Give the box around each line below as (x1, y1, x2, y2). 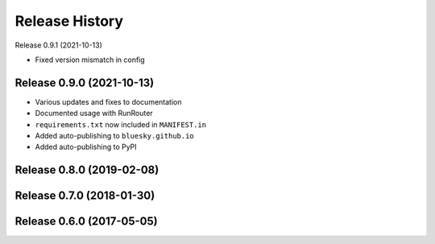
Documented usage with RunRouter (35, 109, 153, 118)
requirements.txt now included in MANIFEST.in (35, 119, 207, 129)
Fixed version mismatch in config (35, 55, 145, 64)
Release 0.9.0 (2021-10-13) (14, 76, 155, 89)
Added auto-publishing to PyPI (35, 142, 137, 152)
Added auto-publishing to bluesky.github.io (35, 131, 195, 141)
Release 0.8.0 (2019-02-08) (14, 163, 159, 177)
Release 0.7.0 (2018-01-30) (14, 189, 155, 203)
